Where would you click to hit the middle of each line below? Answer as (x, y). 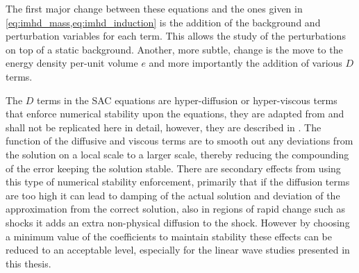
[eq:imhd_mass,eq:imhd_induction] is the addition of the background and (163, 22)
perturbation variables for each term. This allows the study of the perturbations (176, 36)
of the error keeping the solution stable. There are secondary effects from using (173, 168)
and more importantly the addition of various (245, 63)
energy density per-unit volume (72, 63)
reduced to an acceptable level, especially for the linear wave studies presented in (178, 250)
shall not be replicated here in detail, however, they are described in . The (164, 127)
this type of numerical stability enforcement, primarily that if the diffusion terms (178, 182)
